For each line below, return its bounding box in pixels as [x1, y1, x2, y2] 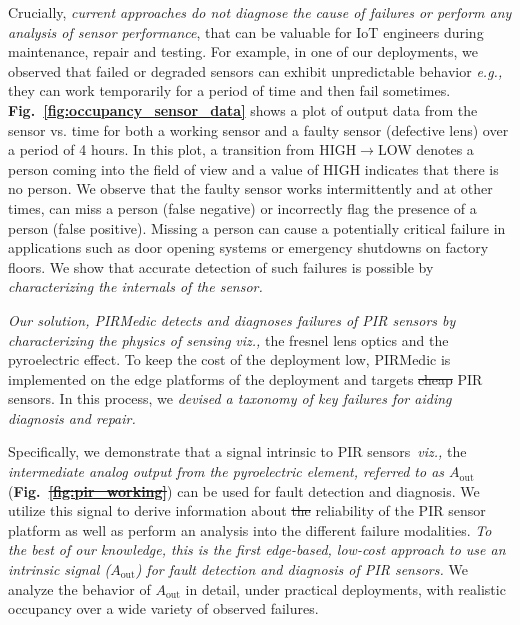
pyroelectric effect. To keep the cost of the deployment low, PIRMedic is [8, 349, 451, 370]
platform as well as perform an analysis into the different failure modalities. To [8, 519, 492, 540]
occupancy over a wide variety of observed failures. [8, 598, 319, 619]
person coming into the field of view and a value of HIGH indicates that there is [8, 158, 499, 179]
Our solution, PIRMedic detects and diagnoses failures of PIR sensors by [8, 309, 456, 330]
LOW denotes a [377, 139, 474, 160]
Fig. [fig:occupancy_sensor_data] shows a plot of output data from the [8, 99, 478, 120]
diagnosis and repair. [8, 407, 136, 428]
